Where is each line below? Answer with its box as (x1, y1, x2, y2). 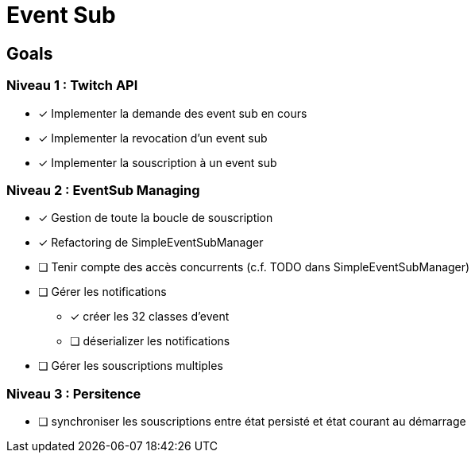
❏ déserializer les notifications (70, 334, 230, 348)
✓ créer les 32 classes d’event (70, 309, 230, 324)
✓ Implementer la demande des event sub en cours (38, 106, 307, 120)
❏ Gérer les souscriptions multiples (38, 359, 223, 373)
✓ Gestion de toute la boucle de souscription (38, 211, 273, 225)
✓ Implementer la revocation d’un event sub (38, 130, 268, 145)
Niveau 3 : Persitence (6, 385, 141, 402)
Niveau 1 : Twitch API (6, 77, 138, 94)
